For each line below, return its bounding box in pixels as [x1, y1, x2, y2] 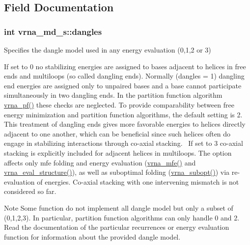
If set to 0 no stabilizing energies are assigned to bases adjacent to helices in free [4, 61, 246, 71]
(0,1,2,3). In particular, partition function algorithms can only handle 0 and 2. [4, 212, 240, 222]
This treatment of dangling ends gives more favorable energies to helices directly [4, 119, 246, 129]
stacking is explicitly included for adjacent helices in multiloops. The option [4, 147, 232, 158]
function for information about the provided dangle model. [4, 231, 181, 242]
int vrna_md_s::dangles [4, 25, 102, 37]
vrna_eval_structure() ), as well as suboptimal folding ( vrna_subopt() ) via [4, 167, 230, 177]
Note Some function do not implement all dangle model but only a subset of [4, 202, 233, 213]
